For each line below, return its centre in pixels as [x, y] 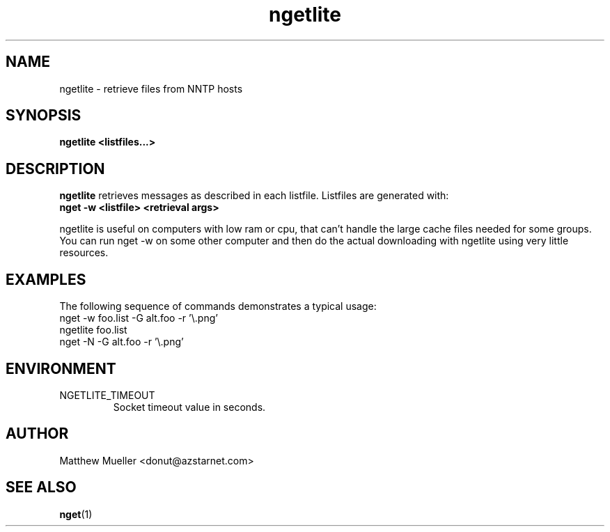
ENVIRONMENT [61, 368]
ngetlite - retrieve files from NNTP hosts [151, 88]
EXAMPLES [46, 279]
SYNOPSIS [44, 116]
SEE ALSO [41, 487]
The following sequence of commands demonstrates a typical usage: [218, 306]
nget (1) [76, 514]
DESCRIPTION [55, 169]
